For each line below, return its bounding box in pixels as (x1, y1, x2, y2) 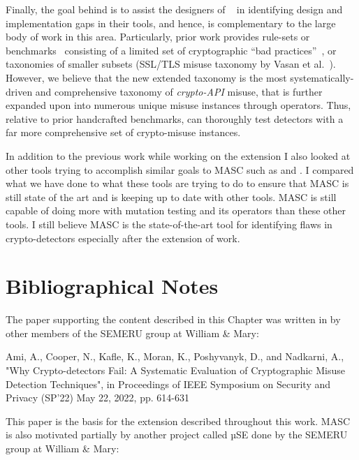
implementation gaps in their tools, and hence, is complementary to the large (6, 15, 336, 30)
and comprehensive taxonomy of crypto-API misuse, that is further (35, 84, 323, 98)
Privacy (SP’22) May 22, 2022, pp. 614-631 (6, 390, 189, 405)
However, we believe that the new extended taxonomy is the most (6, 70, 287, 84)
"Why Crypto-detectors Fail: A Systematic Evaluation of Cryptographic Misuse (6, 363, 346, 377)
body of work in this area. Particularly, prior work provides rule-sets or (6, 29, 310, 44)
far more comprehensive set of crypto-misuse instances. (6, 125, 241, 140)
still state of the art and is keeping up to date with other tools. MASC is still (6, 189, 337, 204)
